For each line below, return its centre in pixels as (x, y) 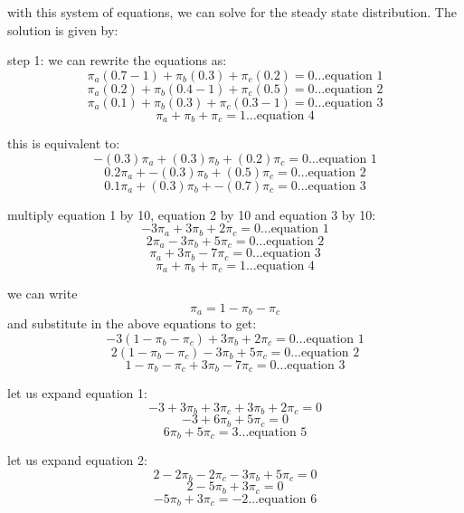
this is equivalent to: (64, 143)
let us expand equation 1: (77, 393)
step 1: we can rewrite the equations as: (117, 60)
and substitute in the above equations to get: (132, 323)
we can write (43, 294)
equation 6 (288, 499)
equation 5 (278, 432)
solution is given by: (63, 29)
